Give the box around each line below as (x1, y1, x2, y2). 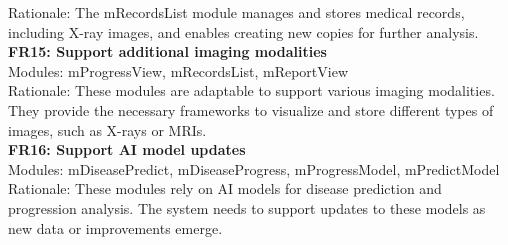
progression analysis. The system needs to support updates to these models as (8, 197, 486, 218)
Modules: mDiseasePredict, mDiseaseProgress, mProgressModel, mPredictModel (8, 158, 500, 179)
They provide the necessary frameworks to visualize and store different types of (8, 99, 494, 120)
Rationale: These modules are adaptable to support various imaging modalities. (8, 80, 495, 101)
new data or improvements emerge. (8, 217, 223, 238)
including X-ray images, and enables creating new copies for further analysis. (8, 21, 479, 42)
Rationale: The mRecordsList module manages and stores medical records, (8, 2, 465, 22)
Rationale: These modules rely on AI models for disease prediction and (8, 178, 442, 199)
